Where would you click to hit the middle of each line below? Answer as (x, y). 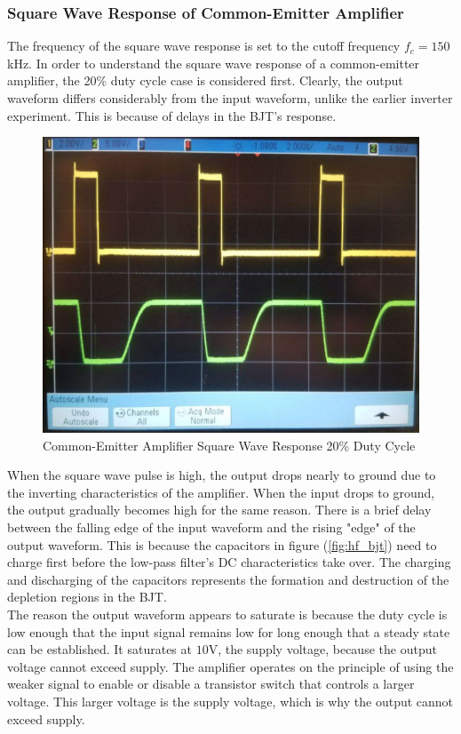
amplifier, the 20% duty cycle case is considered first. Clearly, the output (205, 80)
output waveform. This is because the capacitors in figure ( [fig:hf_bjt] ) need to (222, 544)
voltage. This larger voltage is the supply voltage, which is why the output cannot (230, 701)
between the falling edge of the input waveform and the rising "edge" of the (211, 527)
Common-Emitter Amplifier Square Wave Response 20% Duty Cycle (229, 445)
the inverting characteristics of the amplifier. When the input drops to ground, (221, 492)
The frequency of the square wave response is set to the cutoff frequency (204, 46)
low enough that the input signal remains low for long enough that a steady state (229, 631)
